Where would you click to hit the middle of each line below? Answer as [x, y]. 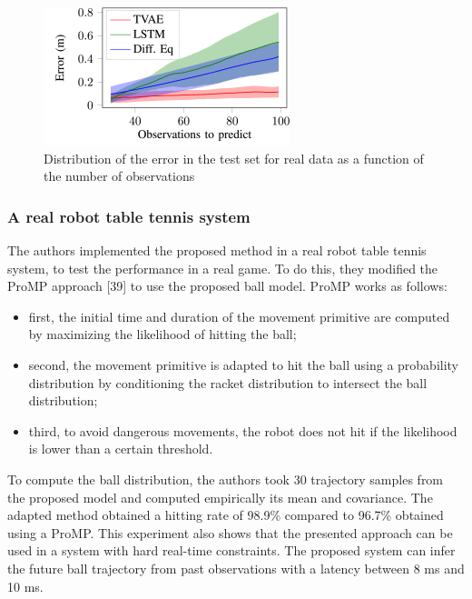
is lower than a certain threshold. [121, 449]
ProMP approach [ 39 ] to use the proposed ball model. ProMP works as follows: [227, 286]
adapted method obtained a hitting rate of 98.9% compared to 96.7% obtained [226, 515]
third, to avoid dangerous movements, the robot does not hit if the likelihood [243, 430]
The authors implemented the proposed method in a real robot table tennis [217, 250]
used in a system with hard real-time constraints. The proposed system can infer [231, 550]
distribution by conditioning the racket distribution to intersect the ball [228, 382]
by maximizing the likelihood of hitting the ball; [162, 334]
